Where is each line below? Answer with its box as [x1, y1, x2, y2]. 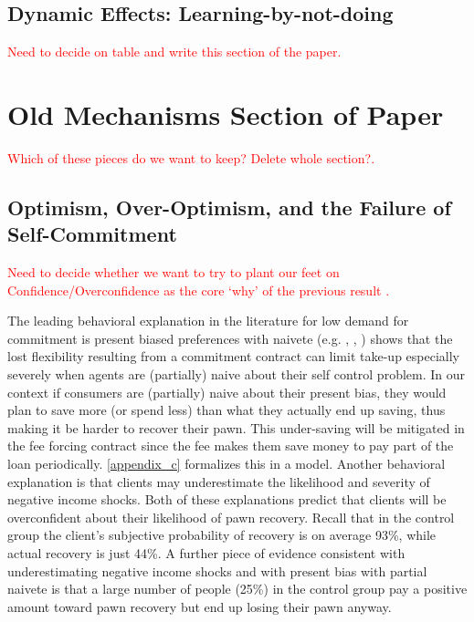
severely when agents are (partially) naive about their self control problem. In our [7, 365, 466, 384]
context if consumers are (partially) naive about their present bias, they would [7, 382, 447, 401]
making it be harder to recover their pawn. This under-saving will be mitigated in [7, 418, 465, 437]
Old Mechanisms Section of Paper [7, 95, 444, 132]
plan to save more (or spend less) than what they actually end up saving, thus [7, 400, 446, 420]
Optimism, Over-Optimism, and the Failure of [7, 192, 451, 221]
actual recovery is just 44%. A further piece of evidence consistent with [7, 544, 406, 563]
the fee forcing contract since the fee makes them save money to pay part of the [7, 436, 454, 455]
